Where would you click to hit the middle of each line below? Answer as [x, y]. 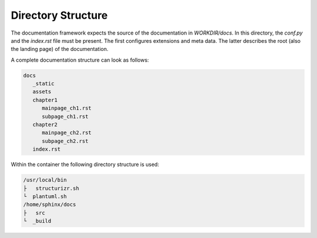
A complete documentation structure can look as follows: [80, 60]
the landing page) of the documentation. [60, 49]
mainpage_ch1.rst [67, 108]
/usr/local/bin [45, 180]
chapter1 [45, 100]
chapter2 [45, 125]
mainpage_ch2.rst [67, 133]
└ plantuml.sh [45, 196]
